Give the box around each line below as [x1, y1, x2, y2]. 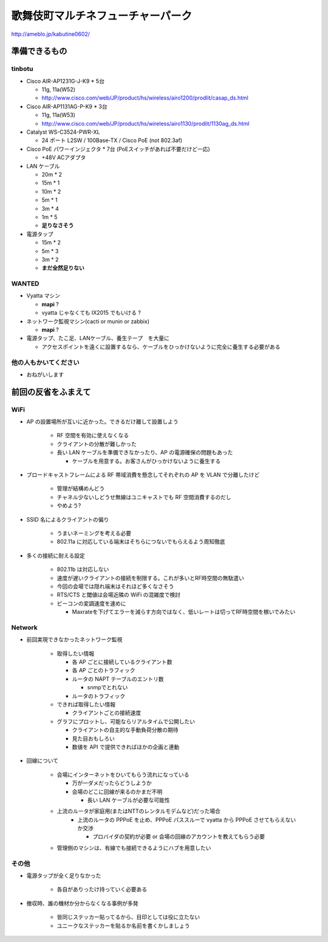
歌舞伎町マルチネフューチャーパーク [11, 9, 193, 22]
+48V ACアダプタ [41, 154, 86, 161]
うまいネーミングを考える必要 [56, 529, 132, 537]
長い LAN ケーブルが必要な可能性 [87, 796, 170, 804]
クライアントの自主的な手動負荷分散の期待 [72, 726, 179, 734]
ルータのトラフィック [72, 692, 126, 700]
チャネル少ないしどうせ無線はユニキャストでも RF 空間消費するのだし [56, 493, 232, 500]
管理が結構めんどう [56, 485, 105, 492]
